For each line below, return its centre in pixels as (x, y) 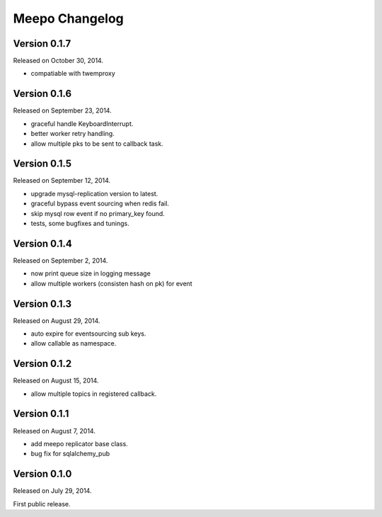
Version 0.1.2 (42, 364)
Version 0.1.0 (42, 474)
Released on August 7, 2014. (54, 431)
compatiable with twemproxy (73, 74)
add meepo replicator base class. (80, 443)
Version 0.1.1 (41, 414)
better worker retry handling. (73, 134)
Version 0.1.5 (42, 164)
